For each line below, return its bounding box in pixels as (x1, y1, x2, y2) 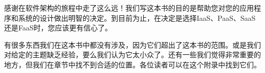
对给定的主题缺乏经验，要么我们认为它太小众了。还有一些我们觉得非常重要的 (4, 49, 261, 60)
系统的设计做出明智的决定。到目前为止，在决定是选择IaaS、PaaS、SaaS (18, 12, 256, 23)
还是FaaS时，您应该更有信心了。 (4, 22, 112, 33)
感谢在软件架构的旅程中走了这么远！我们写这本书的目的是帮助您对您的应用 (4, 3, 254, 13)
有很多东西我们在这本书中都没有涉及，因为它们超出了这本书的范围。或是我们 (4, 39, 261, 50)
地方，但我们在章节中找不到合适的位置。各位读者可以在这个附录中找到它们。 (4, 59, 261, 69)
